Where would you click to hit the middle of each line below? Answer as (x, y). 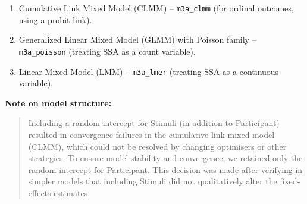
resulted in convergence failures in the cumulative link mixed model (151, 134)
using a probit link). (55, 19)
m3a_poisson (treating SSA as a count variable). (107, 51)
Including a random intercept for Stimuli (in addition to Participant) (154, 123)
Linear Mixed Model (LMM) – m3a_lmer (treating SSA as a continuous (149, 71)
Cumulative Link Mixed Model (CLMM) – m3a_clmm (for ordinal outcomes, (156, 8)
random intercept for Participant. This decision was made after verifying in (165, 169)
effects (40, 192)
